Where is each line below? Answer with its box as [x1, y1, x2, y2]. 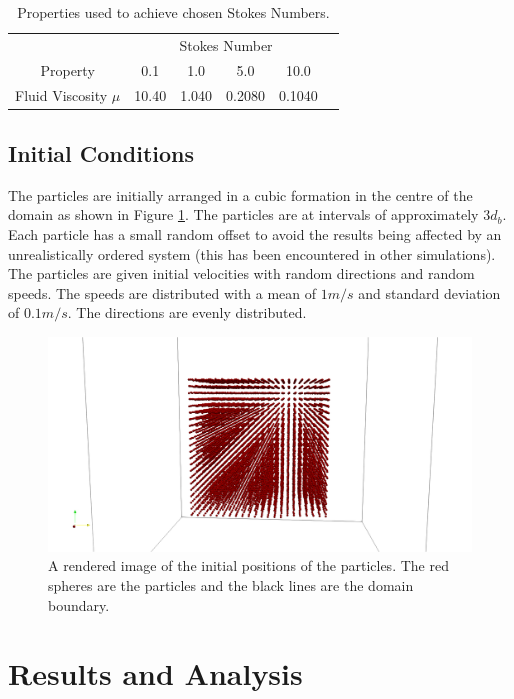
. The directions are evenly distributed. [67, 302, 307, 323]
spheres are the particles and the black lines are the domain [48, 575, 414, 596]
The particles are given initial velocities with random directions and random [8, 263, 475, 284]
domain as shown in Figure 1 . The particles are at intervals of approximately [8, 204, 479, 225]
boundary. [48, 594, 110, 615]
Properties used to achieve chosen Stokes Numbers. [17, 2, 330, 22]
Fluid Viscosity [15, 84, 108, 105]
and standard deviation [358, 282, 501, 303]
